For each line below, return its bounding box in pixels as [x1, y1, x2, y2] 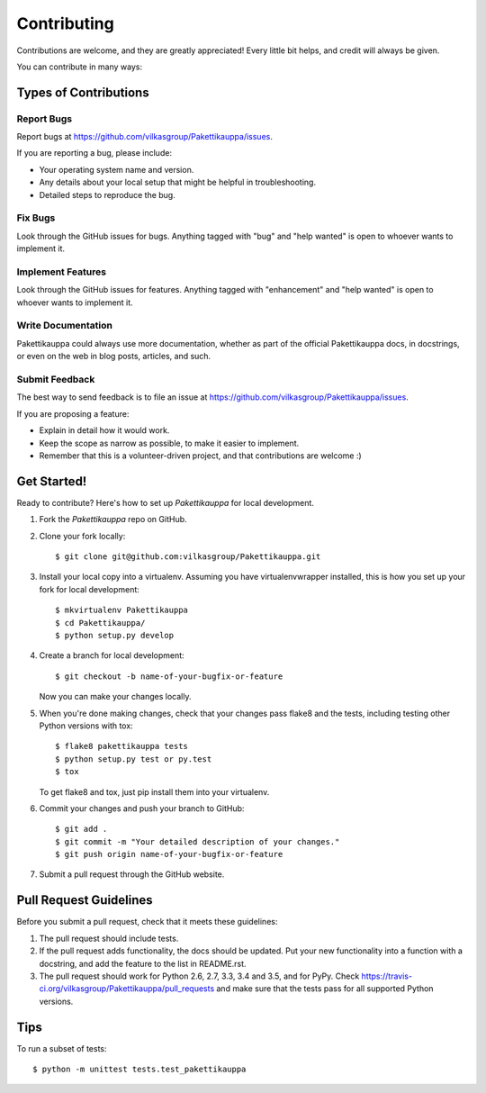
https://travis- [361, 971, 413, 981]
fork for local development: [39, 583, 139, 594]
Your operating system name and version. [39, 164, 194, 175]
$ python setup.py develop [55, 630, 175, 640]
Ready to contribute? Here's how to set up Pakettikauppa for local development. [16, 497, 315, 508]
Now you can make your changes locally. [39, 691, 192, 702]
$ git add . [55, 824, 108, 835]
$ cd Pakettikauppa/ [55, 618, 146, 628]
